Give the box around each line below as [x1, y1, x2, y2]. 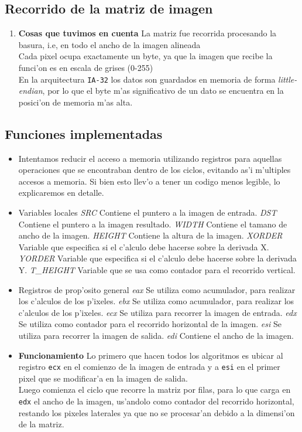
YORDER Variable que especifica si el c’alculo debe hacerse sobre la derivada [18, 252, 297, 264]
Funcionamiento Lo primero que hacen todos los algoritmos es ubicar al [18, 349, 283, 361]
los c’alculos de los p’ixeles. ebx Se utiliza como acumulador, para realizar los [18, 295, 294, 307]
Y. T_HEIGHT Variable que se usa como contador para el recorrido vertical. [18, 263, 296, 275]
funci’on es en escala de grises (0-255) [18, 61, 153, 73]
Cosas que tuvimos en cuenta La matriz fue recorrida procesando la [18, 27, 277, 39]
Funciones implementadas [5, 124, 163, 142]
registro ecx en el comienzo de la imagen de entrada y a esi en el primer [18, 360, 280, 373]
